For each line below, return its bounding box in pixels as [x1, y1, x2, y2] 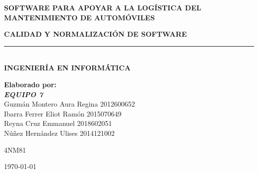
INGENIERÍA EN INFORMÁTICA [4, 62, 131, 73]
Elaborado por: [4, 79, 57, 89]
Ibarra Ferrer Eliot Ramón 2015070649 [4, 108, 122, 118]
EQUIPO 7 [4, 89, 43, 99]
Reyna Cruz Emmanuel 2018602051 [4, 118, 112, 128]
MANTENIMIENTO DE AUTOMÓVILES [4, 12, 155, 22]
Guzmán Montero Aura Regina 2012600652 [4, 99, 135, 109]
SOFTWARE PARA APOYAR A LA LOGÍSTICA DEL [4, 2, 201, 12]
